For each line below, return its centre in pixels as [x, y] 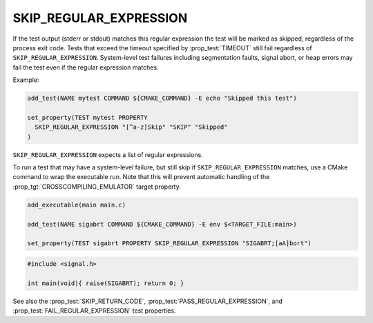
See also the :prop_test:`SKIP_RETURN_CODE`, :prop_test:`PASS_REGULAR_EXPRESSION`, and [148, 301]
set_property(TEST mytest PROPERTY [87, 117]
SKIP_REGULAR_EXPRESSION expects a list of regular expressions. [108, 154]
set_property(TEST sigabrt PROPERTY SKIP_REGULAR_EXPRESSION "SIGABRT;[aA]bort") [170, 243]
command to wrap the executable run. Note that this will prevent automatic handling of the [141, 177]
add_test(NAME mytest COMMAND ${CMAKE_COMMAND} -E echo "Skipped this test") [162, 98]
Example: [26, 80]
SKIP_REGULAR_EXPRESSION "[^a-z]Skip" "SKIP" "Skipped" [131, 127]
